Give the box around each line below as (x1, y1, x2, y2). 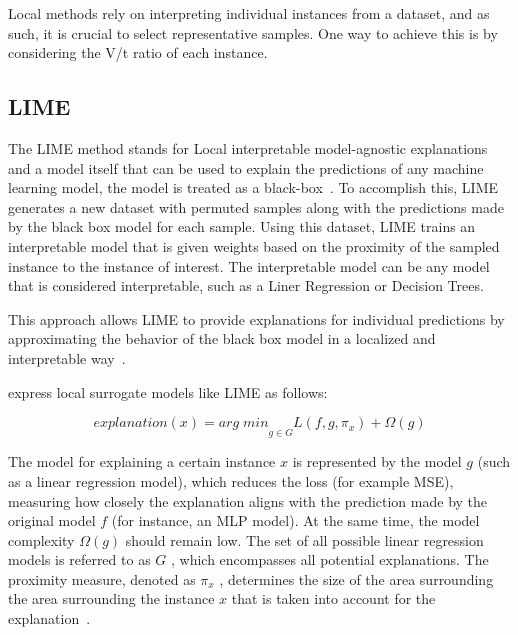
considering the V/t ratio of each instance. (8, 42, 268, 63)
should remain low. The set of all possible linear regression (125, 529, 484, 550)
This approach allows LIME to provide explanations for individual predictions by (8, 308, 505, 329)
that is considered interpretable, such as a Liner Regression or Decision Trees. (8, 275, 484, 296)
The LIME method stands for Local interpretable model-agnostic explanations (8, 137, 488, 158)
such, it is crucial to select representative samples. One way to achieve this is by (8, 22, 498, 43)
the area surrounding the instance (8, 588, 215, 609)
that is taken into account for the (231, 588, 436, 609)
